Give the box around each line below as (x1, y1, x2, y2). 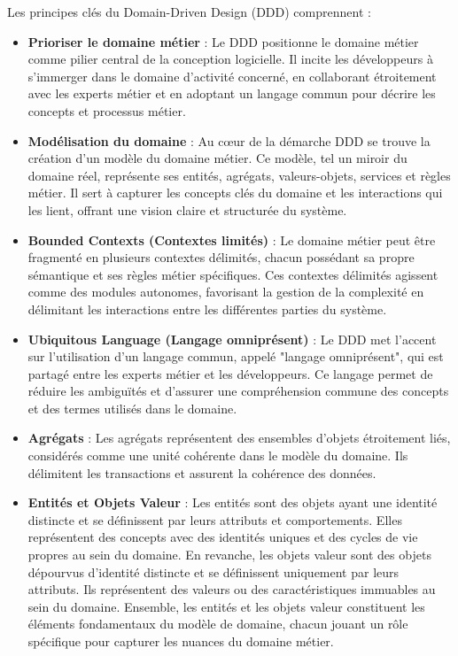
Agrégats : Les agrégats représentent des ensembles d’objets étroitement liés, (27, 428, 451, 447)
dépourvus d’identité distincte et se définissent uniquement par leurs (27, 562, 400, 581)
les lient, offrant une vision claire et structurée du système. (27, 200, 347, 219)
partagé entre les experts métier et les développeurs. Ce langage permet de (27, 364, 433, 382)
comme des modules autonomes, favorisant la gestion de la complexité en (27, 282, 424, 301)
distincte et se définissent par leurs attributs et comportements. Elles (27, 510, 402, 529)
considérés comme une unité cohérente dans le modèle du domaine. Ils (27, 446, 408, 465)
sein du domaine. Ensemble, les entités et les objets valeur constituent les (27, 597, 425, 615)
